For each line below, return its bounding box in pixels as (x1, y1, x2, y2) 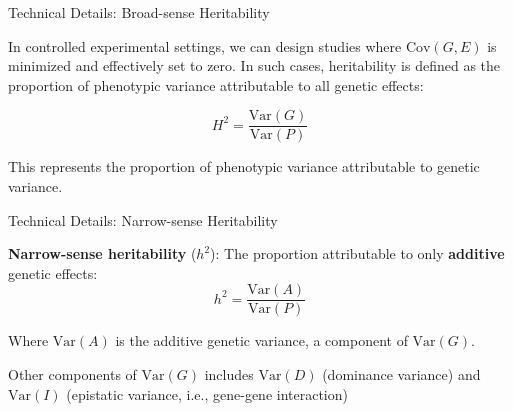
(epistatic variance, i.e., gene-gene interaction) (66, 383, 348, 404)
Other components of (8, 364, 137, 385)
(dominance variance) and (322, 364, 481, 385)
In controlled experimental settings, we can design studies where (8, 35, 402, 56)
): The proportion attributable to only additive (210, 243, 505, 264)
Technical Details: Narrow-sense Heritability (8, 209, 278, 230)
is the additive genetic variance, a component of (115, 330, 408, 351)
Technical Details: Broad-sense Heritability (8, 2, 270, 22)
